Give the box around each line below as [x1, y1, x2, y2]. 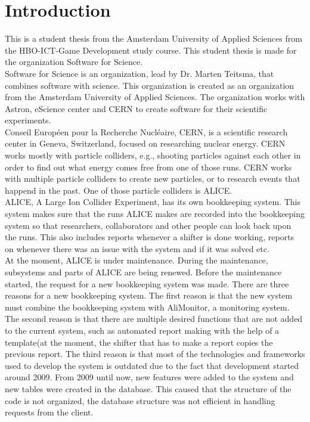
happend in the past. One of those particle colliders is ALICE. [5, 184, 232, 196]
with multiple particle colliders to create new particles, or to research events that [5, 172, 300, 185]
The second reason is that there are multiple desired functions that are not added [5, 312, 303, 325]
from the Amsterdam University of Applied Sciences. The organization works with [5, 91, 305, 103]
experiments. [5, 114, 51, 126]
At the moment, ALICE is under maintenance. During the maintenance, [5, 254, 268, 266]
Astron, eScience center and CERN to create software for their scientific [5, 102, 268, 114]
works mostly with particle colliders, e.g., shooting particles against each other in [5, 149, 301, 162]
